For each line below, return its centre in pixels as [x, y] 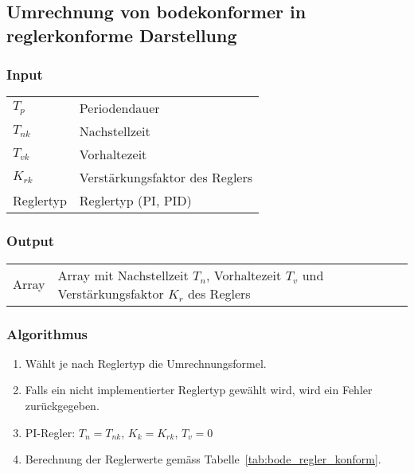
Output [31, 241]
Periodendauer [119, 108]
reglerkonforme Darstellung [122, 35]
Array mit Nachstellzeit [123, 275]
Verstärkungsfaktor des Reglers [166, 178]
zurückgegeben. [62, 406]
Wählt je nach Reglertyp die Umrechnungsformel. [146, 363]
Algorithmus [47, 333]
